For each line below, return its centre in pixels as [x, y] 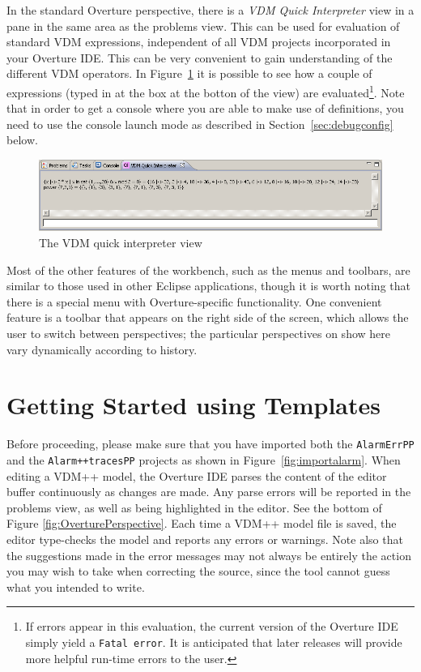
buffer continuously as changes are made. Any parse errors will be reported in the [209, 492]
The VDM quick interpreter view [121, 242]
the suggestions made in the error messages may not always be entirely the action [209, 555]
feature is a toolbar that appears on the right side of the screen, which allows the [208, 317]
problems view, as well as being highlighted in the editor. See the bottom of [194, 507]
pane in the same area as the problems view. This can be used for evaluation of [203, 26]
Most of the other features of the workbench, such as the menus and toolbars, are [208, 270]
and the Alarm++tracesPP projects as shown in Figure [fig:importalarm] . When [204, 459]
